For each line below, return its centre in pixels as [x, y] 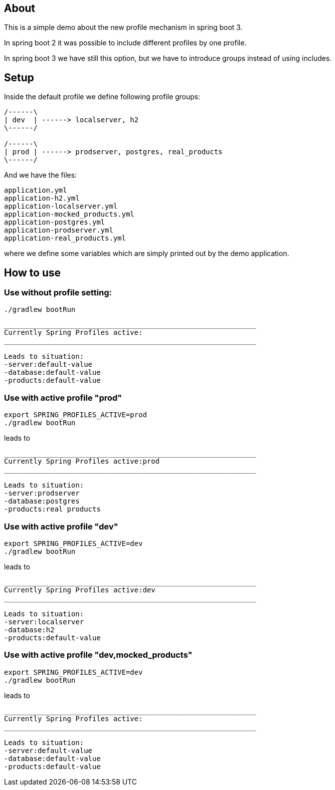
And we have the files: [40, 175]
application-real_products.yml [65, 238]
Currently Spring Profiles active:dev [80, 590]
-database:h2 [29, 630]
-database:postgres [42, 501]
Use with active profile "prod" [63, 397]
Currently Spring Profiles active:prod [82, 461]
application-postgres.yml [55, 222]
